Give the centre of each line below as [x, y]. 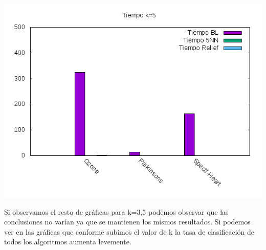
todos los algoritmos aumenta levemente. [68, 242]
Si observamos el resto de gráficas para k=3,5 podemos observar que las [116, 211]
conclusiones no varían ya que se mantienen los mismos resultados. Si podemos [127, 222]
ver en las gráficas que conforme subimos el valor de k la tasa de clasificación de [129, 231]
